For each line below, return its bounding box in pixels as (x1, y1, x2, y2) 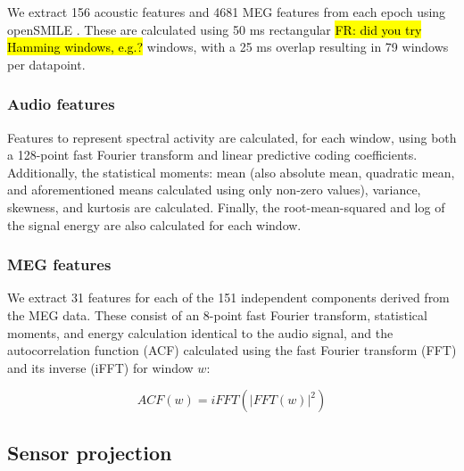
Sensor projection (7, 438, 172, 466)
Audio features (7, 93, 115, 115)
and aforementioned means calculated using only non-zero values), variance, (7, 180, 421, 199)
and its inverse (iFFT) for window (7, 358, 194, 376)
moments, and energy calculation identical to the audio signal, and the (7, 323, 394, 342)
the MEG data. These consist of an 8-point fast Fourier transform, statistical (7, 305, 427, 324)
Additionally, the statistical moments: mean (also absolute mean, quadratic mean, (7, 162, 455, 181)
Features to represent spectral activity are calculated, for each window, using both (7, 128, 457, 146)
